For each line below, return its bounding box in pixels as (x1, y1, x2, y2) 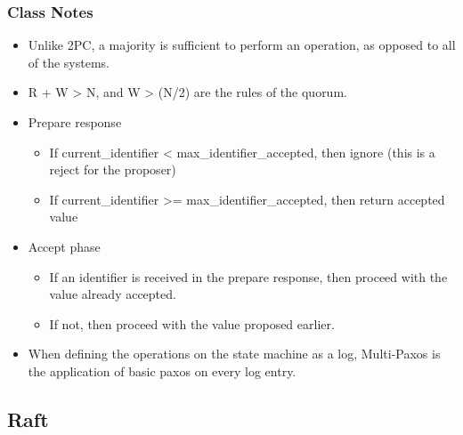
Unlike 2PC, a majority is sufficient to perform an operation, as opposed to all (28, 36, 456, 54)
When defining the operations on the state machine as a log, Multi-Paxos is (28, 344, 441, 363)
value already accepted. (49, 285, 176, 303)
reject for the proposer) (49, 160, 176, 179)
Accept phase (28, 237, 101, 255)
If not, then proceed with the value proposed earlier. (49, 314, 335, 333)
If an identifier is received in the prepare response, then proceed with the (49, 267, 448, 286)
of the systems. (28, 52, 110, 71)
